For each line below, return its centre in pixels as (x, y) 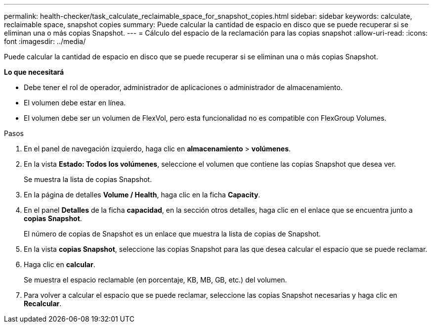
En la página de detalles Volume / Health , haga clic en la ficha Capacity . (142, 195)
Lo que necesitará (34, 72)
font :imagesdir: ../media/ (45, 41)
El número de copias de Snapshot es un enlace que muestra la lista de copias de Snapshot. (172, 234)
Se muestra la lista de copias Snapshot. (88, 179)
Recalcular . (43, 304)
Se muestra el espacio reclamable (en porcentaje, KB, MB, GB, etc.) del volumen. (155, 280)
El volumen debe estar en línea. (75, 103)
